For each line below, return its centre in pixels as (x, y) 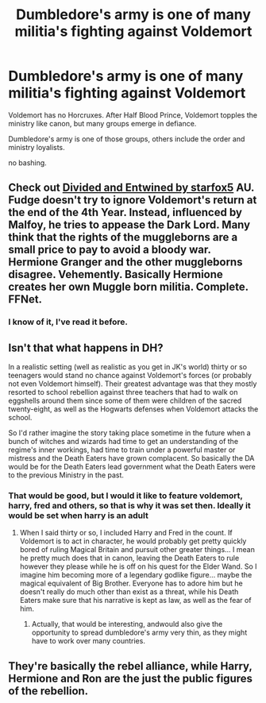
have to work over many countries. (88, 641)
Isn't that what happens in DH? (86, 348)
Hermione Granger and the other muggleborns (125, 263)
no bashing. (28, 162)
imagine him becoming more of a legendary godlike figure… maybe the (136, 575)
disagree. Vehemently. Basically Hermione (116, 274)
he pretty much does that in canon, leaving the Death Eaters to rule (129, 558)
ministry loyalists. (37, 147)
